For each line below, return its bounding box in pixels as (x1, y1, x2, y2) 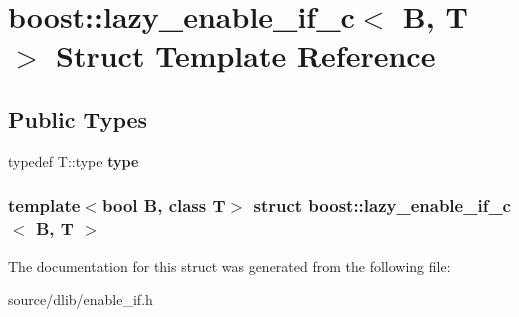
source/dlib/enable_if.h (8, 289, 153, 310)
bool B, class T (101, 193, 226, 218)
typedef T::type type (8, 150, 139, 171)
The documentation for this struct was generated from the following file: (8, 255, 451, 276)
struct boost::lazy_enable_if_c (253, 193, 511, 218)
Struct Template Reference (56, 35, 436, 76)
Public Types (8, 103, 148, 134)
